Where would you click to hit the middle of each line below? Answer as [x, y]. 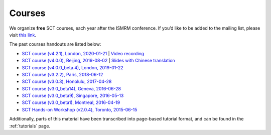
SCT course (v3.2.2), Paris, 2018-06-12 [62, 74]
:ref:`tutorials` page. [30, 126]
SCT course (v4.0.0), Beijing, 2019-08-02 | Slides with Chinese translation [98, 61]
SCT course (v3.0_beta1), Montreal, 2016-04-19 [71, 102]
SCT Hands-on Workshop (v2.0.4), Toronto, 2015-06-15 [80, 109]
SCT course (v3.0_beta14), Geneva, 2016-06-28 [72, 88]
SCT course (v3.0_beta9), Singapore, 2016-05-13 [73, 96]
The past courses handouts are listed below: [55, 44]
